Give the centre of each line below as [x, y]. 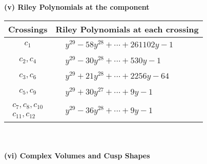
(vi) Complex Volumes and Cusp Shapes [77, 156]
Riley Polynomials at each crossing [127, 29]
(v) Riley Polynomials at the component [77, 7]
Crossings [28, 29]
